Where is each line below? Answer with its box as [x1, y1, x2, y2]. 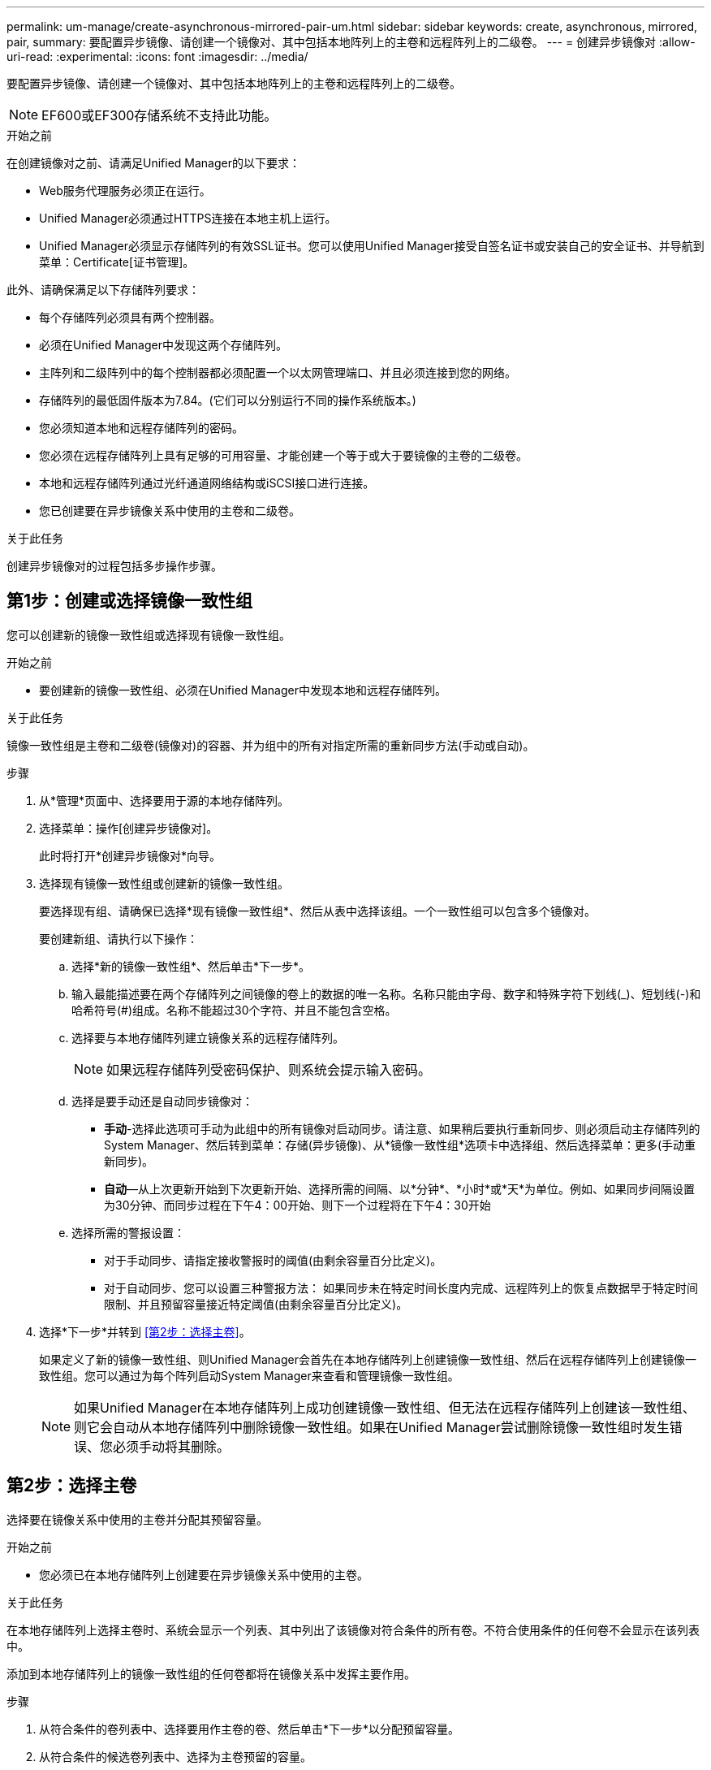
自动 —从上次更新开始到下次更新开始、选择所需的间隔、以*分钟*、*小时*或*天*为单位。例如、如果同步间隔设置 [104, 1181, 696, 1196]
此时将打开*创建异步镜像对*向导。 [39, 848, 222, 863]
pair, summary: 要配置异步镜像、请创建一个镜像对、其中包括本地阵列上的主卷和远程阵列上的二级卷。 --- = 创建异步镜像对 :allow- [6, 35, 696, 49]
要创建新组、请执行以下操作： [39, 931, 198, 946]
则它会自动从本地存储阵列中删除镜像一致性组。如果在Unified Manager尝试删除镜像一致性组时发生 [74, 1418, 670, 1435]
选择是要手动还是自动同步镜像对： [71, 1093, 253, 1108]
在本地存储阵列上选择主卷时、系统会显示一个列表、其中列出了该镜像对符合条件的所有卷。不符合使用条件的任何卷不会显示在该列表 [6, 1622, 700, 1637]
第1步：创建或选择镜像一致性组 [6, 591, 253, 612]
